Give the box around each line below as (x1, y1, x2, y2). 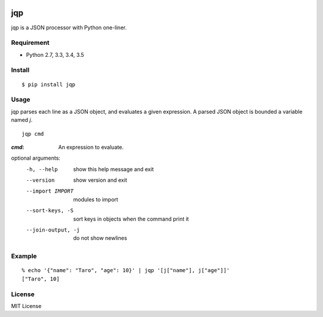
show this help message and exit (73, 165, 154, 173)
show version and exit (73, 176, 127, 184)
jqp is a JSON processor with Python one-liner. (11, 24, 127, 31)
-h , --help (26, 166, 58, 173)
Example (11, 252, 37, 260)
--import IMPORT (26, 188, 74, 194)
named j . (11, 117, 33, 124)
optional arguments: (11, 154, 61, 161)
